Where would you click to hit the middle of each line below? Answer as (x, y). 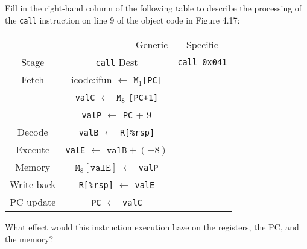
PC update (33, 202)
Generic (152, 45)
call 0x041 (202, 62)
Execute (33, 150)
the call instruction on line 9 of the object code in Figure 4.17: (122, 20)
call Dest (117, 62)
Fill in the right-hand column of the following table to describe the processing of (153, 8)
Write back (33, 184)
